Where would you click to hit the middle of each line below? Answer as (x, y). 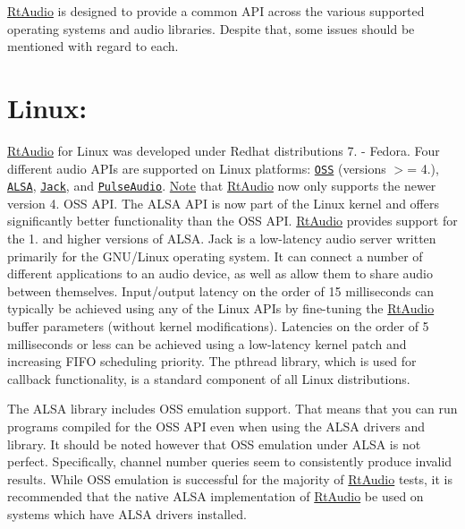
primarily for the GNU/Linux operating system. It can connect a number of (215, 256)
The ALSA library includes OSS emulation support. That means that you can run (232, 409)
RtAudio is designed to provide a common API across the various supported (216, 11)
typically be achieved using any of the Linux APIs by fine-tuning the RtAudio (221, 308)
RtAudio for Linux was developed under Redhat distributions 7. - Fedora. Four (224, 150)
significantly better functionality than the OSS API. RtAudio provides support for (232, 221)
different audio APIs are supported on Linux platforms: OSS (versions (197, 168)
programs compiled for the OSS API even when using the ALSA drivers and (216, 426)
